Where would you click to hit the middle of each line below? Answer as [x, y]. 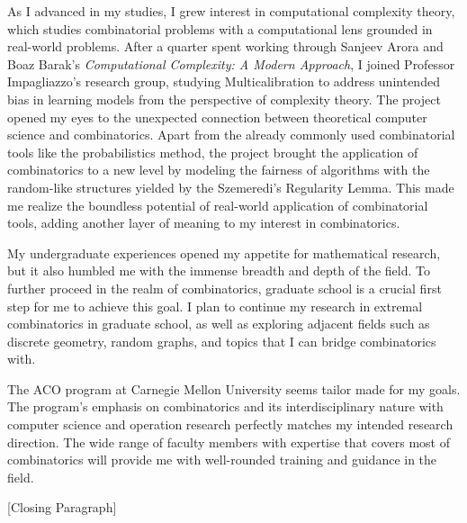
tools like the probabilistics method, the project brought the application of [213, 152]
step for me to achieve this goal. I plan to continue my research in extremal [215, 306]
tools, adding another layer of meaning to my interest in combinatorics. [204, 223]
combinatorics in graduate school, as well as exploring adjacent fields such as [219, 324]
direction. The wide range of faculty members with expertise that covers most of [229, 442]
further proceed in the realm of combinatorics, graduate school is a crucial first [225, 288]
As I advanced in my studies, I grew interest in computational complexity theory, [231, 11]
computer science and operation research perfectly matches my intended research [230, 424]
